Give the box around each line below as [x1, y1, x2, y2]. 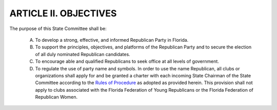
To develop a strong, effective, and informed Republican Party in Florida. [35, 37, 189, 43]
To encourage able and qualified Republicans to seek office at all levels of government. [35, 59, 219, 65]
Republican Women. [35, 94, 78, 100]
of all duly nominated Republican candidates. [35, 51, 130, 57]
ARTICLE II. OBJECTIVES [9, 8, 117, 19]
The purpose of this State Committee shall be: [9, 25, 107, 32]
